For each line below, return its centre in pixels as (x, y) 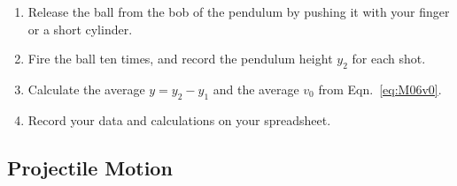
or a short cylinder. (80, 29)
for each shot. (389, 59)
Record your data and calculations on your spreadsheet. (179, 119)
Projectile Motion (90, 167)
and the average (256, 89)
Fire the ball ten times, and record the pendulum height (180, 59)
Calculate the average (86, 89)
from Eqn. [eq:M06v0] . (380, 89)
